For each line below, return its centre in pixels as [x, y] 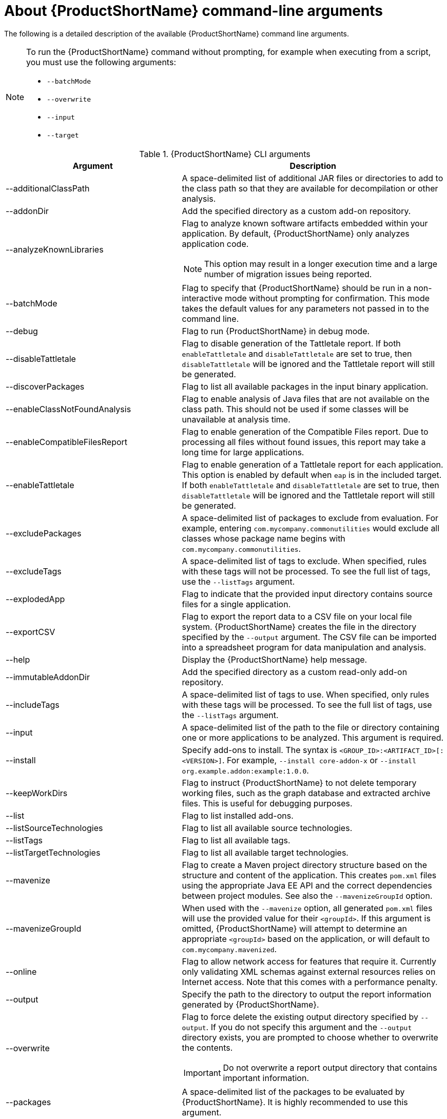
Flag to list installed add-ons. [238, 815]
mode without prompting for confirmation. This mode [327, 298]
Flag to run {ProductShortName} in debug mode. [276, 331]
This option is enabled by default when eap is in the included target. [312, 475]
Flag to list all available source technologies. [267, 828]
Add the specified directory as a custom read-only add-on [295, 672]
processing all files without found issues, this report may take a [304, 442]
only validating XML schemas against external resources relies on [309, 971]
